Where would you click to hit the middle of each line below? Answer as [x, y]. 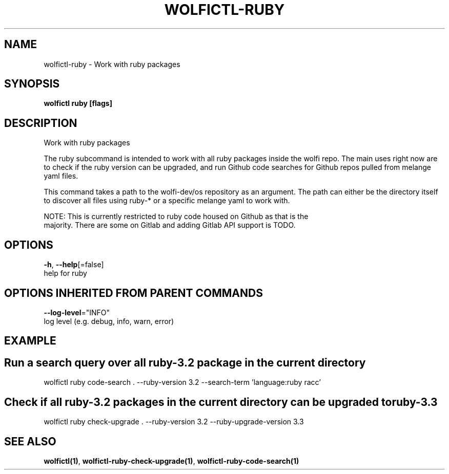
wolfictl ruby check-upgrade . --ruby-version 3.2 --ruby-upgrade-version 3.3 [174, 422]
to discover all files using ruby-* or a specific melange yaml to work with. [167, 201]
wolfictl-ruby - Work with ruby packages [112, 64]
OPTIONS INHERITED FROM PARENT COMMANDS [134, 293]
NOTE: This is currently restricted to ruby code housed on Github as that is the [176, 217]
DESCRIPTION [41, 123]
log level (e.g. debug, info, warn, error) [109, 321]
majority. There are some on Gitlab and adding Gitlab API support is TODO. [170, 225]
